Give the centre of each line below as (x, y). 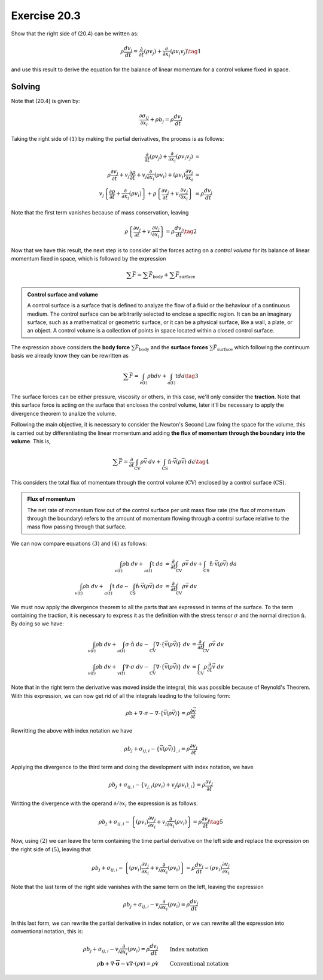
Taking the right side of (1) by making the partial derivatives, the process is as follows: (118, 138)
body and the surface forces (173, 348)
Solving (26, 87)
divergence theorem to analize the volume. (64, 413)
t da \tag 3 (187, 376)
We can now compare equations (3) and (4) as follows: (79, 543)
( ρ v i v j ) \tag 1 (186, 52)
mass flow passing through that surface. (77, 527)
